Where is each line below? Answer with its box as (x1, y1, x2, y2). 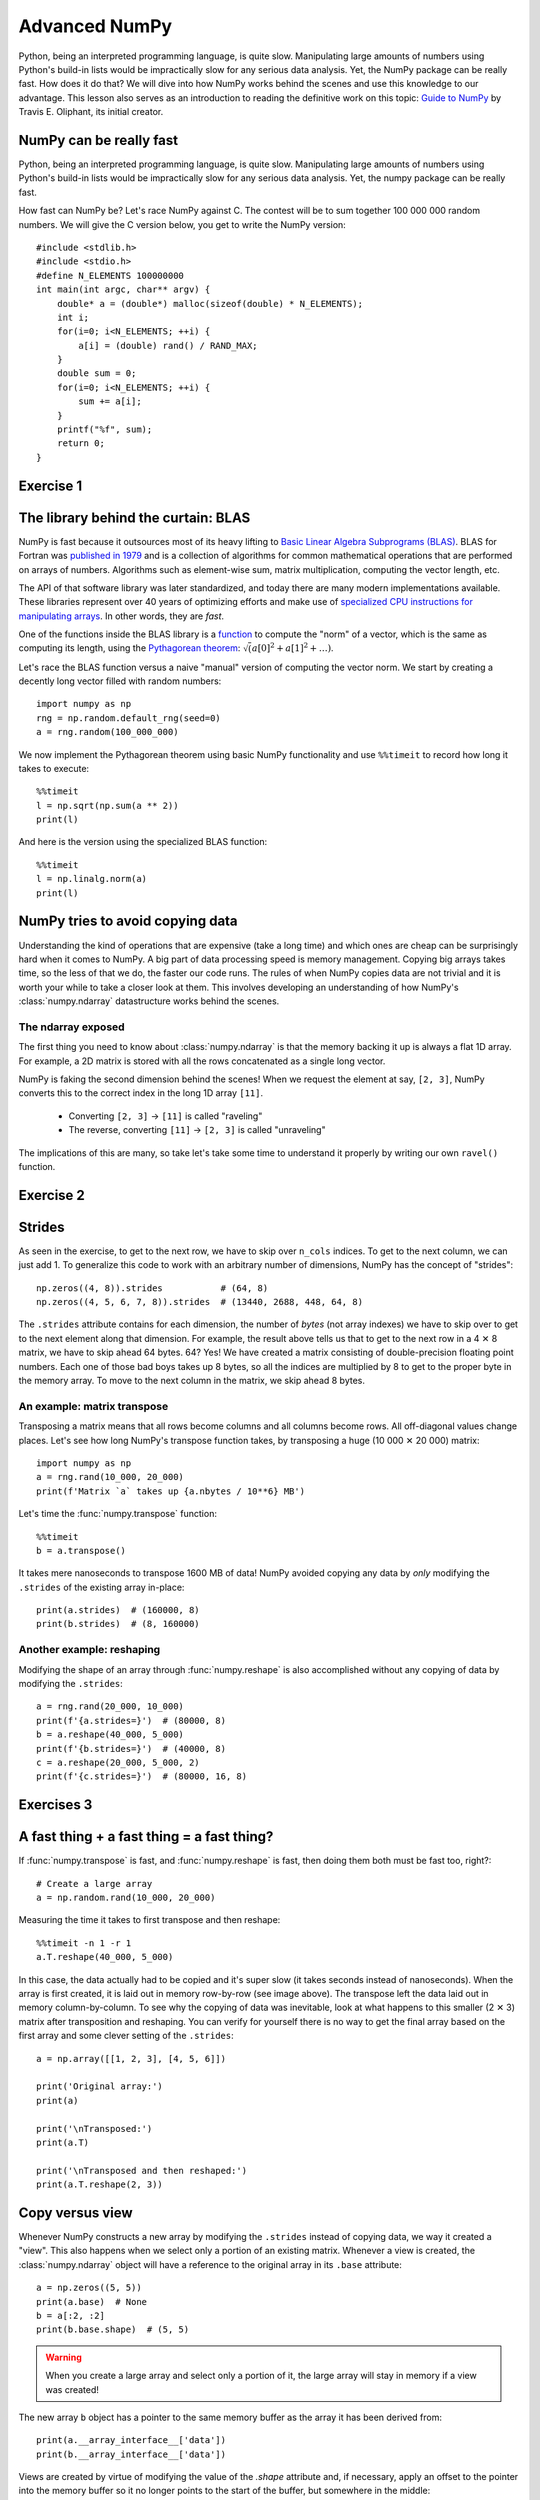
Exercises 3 (18, 1796, 93, 1814)
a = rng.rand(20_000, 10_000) (36, 1701, 185, 1712)
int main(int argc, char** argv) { (36, 284, 211, 295)
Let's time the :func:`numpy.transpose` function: (18, 1508, 217, 1520)
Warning (45, 2351, 82, 2363)
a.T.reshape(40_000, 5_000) (36, 1951, 174, 1963)
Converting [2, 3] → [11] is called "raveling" (68, 1110, 263, 1122)
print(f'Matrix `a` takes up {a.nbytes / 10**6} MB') (36, 1485, 305, 1497)
